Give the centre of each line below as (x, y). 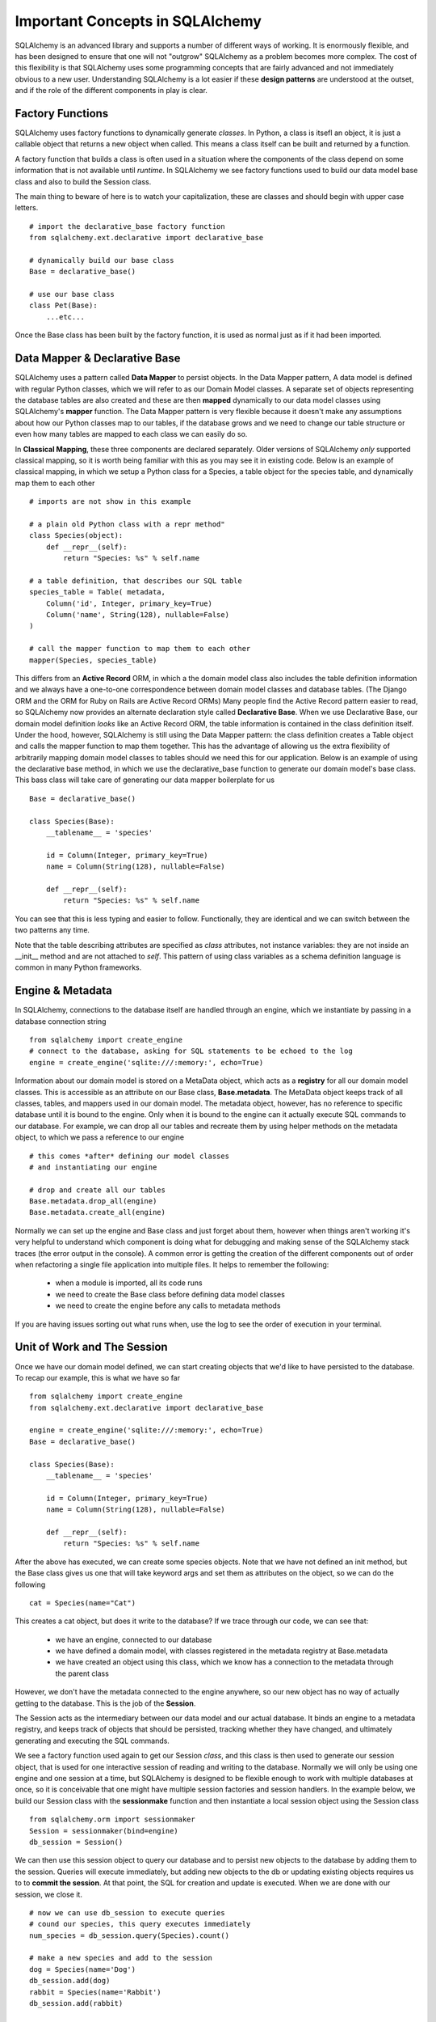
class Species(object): (76, 535)
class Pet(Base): (63, 306)
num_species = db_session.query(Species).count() (130, 1935)
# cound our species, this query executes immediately (140, 1924)
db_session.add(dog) (70, 1981)
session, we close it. (48, 1894)
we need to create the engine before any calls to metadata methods (168, 1305)
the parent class (82, 1673)
